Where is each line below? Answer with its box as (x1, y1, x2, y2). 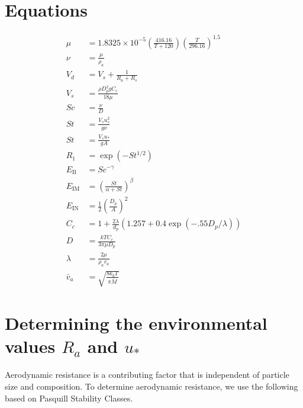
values (5, 334, 56, 358)
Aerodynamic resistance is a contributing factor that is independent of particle (5, 368, 289, 381)
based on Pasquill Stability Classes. (5, 391, 133, 404)
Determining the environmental (5, 311, 267, 335)
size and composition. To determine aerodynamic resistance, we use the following (5, 380, 298, 392)
